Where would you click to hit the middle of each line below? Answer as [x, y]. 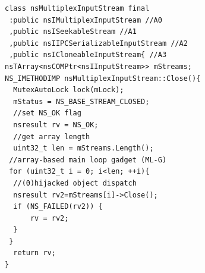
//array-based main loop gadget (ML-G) [88, 160]
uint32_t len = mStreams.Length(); [83, 148]
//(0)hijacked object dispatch [75, 183]
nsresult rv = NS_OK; [56, 125]
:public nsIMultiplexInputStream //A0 [86, 20]
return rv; [34, 253]
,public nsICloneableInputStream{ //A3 [88, 55]
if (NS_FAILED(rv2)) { [58, 207]
